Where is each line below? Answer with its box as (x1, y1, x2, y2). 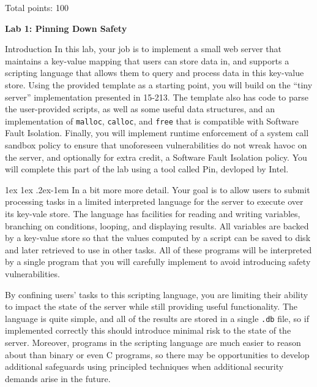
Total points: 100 (5, 1, 69, 13)
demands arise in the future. (5, 372, 111, 385)
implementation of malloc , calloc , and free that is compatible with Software (5, 114, 299, 127)
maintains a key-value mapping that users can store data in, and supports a (5, 54, 289, 67)
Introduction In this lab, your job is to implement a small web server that (5, 42, 282, 55)
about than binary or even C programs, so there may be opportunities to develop (5, 348, 310, 361)
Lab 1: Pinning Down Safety (5, 21, 127, 34)
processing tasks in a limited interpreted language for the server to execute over (5, 195, 304, 208)
